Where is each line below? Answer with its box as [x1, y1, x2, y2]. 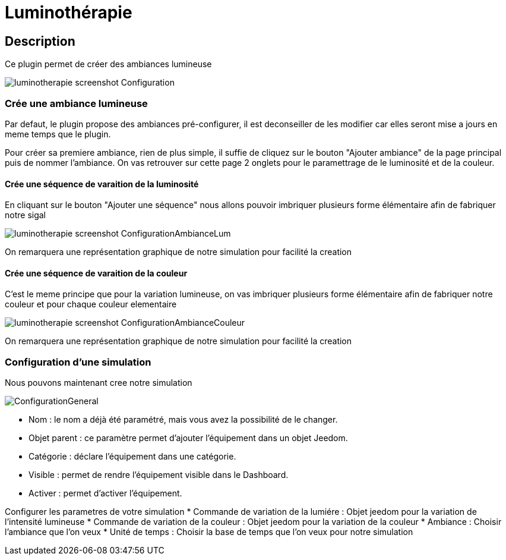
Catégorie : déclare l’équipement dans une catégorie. [29, 451, 236, 462]
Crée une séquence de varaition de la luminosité [5, 178, 199, 189]
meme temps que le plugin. [5, 128, 111, 139]
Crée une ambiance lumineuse [5, 97, 148, 109]
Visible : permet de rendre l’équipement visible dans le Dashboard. [29, 470, 289, 480]
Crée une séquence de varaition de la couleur [5, 268, 188, 278]
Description [5, 33, 75, 49]
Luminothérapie [5, 2, 132, 23]
